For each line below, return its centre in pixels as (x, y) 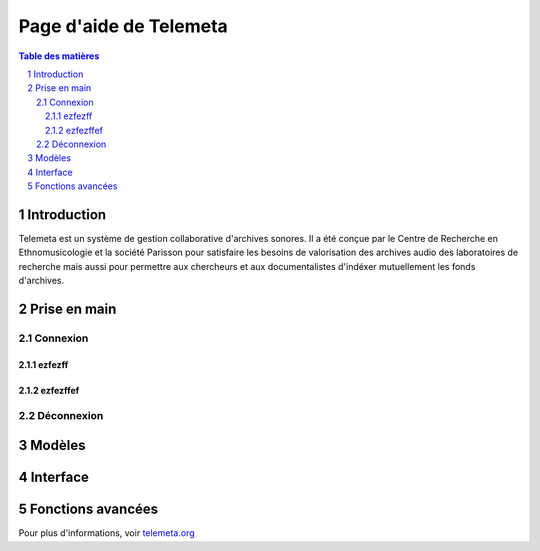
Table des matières (59, 56)
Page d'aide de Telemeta (123, 26)
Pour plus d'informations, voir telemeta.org (106, 533)
